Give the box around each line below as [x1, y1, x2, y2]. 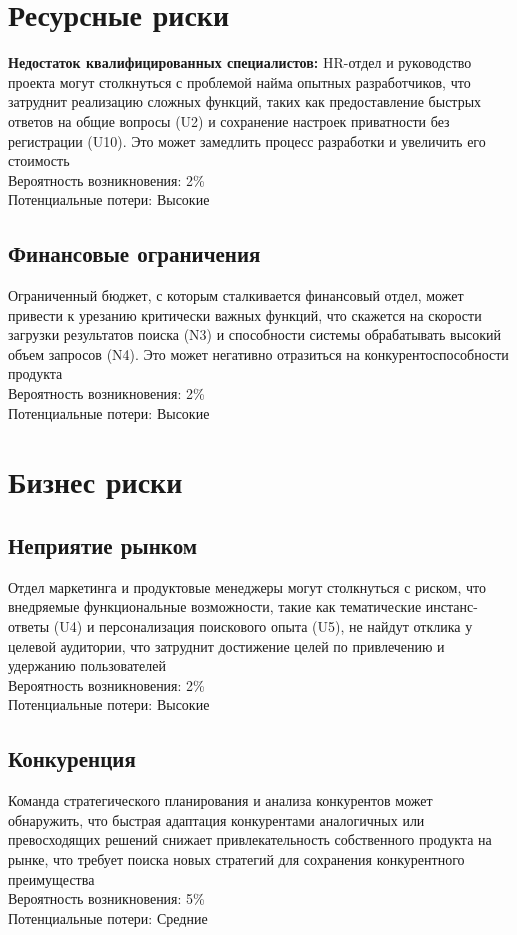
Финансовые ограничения [8, 238, 261, 269]
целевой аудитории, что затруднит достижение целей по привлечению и [8, 635, 445, 656]
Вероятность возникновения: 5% [8, 888, 205, 909]
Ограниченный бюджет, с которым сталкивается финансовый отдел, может [8, 285, 464, 306]
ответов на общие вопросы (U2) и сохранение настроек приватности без [8, 110, 450, 131]
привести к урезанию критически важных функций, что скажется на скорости [8, 304, 482, 325]
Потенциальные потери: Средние [8, 907, 208, 928]
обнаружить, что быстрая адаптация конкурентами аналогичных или [8, 809, 425, 830]
